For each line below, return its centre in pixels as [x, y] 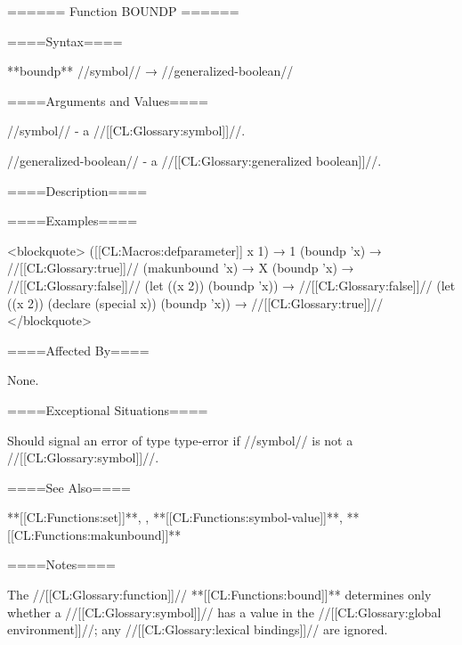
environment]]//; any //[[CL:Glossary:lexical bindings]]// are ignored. [198, 629]
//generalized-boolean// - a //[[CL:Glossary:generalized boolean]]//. [195, 160]
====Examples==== [73, 220]
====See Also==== [69, 487]
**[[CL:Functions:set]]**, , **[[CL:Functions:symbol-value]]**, [175, 517]
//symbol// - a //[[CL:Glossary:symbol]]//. [126, 131]
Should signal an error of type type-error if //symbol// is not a [180, 440]
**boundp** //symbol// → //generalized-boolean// [150, 71]
